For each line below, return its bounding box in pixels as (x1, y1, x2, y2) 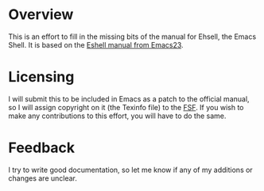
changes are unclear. (8, 173, 78, 183)
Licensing (8, 68, 75, 86)
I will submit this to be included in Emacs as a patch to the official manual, (8, 94, 250, 104)
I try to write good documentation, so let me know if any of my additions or (8, 165, 253, 174)
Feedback (8, 139, 76, 157)
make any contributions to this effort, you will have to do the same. (8, 111, 227, 120)
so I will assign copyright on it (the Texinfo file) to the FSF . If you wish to (8, 102, 244, 112)
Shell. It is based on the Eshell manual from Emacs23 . (8, 40, 184, 49)
